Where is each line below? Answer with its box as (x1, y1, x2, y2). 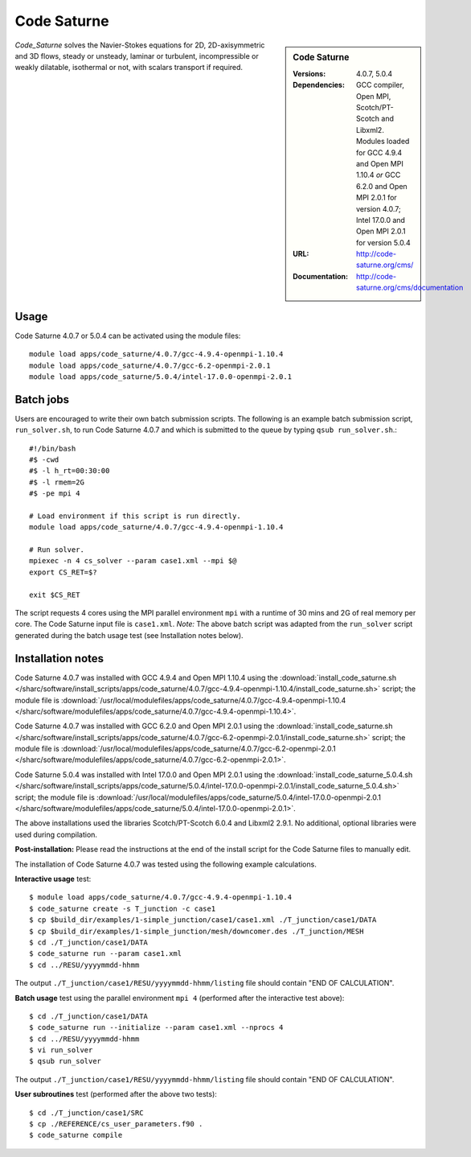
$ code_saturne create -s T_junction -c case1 (29, 904, 216, 913)
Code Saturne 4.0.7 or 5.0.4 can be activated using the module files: (14, 331, 241, 340)
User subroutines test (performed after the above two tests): (14, 1089, 217, 1099)
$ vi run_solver (29, 1046, 93, 1055)
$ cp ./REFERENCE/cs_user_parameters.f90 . (29, 1119, 203, 1129)
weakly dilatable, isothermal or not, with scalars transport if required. (14, 63, 244, 72)
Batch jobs (14, 393, 70, 406)
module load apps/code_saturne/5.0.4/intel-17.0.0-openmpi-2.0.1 (29, 372, 293, 381)
